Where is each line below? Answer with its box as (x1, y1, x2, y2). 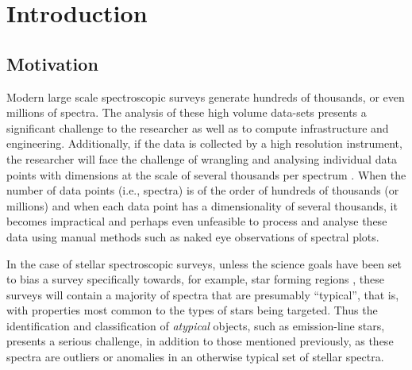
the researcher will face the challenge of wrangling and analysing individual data (6, 150, 397, 167)
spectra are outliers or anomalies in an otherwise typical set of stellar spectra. (6, 349, 384, 365)
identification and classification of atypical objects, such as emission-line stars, (6, 317, 385, 333)
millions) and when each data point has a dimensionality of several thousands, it (6, 197, 398, 214)
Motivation (6, 51, 98, 75)
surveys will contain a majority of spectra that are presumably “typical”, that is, (6, 286, 399, 303)
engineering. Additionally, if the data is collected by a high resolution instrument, (6, 135, 402, 152)
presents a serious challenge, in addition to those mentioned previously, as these (6, 333, 394, 349)
